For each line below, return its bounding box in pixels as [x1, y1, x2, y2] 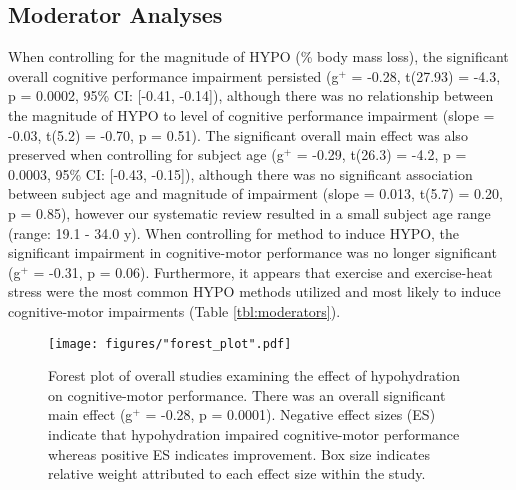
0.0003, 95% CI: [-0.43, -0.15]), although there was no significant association [8, 163, 473, 184]
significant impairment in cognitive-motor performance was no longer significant [8, 242, 497, 263]
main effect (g [48, 404, 133, 425]
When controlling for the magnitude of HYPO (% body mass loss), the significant [8, 46, 509, 67]
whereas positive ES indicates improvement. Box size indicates [48, 443, 430, 464]
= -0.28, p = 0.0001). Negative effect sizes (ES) [145, 404, 436, 425]
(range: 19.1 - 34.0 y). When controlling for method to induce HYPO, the [8, 222, 460, 243]
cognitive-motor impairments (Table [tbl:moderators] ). [8, 300, 341, 321]
